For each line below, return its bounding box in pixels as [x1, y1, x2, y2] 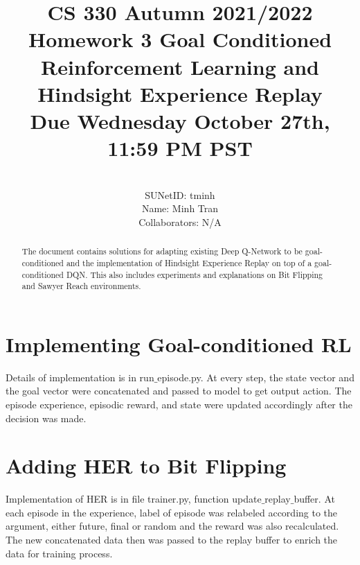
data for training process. [6, 546, 113, 560]
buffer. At [294, 492, 335, 506]
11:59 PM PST [107, 134, 253, 162]
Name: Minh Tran [141, 201, 219, 216]
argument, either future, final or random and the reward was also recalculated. [6, 519, 339, 533]
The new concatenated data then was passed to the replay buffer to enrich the [6, 532, 338, 547]
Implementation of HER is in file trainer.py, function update [6, 492, 262, 506]
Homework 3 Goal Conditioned [28, 25, 332, 53]
